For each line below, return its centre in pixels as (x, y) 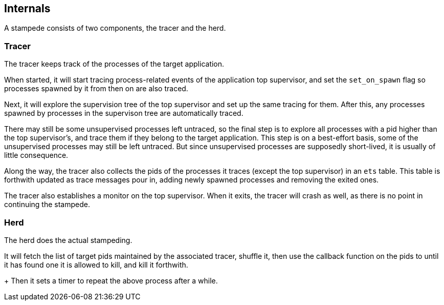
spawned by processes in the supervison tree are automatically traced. (124, 113)
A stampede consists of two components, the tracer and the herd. (115, 28)
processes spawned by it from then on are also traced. (96, 89)
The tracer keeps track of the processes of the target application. (114, 64)
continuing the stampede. (47, 205)
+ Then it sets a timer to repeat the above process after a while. (111, 280)
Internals (27, 8)
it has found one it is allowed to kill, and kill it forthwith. (96, 265)
